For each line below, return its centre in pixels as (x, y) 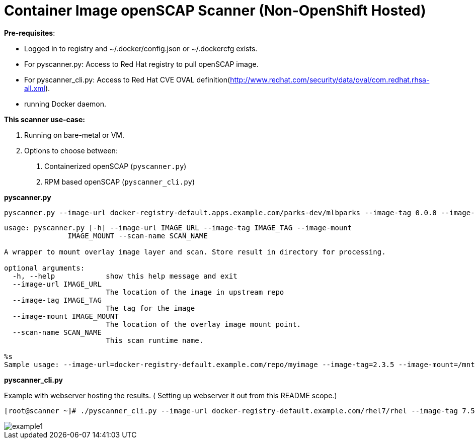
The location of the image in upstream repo (195, 292)
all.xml (35, 88)
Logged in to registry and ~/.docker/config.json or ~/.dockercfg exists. (141, 48)
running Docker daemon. (65, 104)
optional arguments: (45, 268)
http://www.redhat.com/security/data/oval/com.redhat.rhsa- (330, 79)
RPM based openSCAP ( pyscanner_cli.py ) (120, 182)
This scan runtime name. (155, 340)
